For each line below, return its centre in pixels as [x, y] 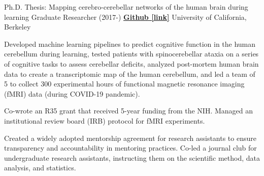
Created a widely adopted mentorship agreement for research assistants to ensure [130, 138]
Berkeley [18, 27]
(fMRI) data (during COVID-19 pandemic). [72, 93]
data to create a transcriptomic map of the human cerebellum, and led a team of [130, 74]
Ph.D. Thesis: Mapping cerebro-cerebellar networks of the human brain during [126, 7]
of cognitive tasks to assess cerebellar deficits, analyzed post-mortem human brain [131, 63]
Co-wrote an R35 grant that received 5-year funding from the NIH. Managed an [128, 111]
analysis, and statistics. [40, 168]
